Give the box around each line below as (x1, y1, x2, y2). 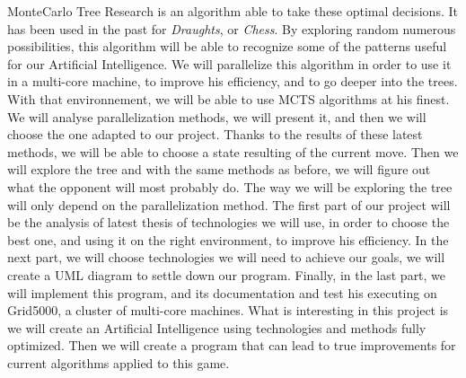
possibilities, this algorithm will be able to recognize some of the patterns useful (7, 37, 447, 56)
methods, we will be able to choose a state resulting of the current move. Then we (7, 142, 459, 161)
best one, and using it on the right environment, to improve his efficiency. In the (7, 230, 449, 249)
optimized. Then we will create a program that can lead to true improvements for (7, 336, 456, 355)
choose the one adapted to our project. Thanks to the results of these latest (7, 125, 423, 144)
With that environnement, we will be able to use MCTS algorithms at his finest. (7, 89, 450, 108)
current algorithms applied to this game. (7, 353, 230, 372)
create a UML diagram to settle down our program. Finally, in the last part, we (7, 265, 446, 284)
